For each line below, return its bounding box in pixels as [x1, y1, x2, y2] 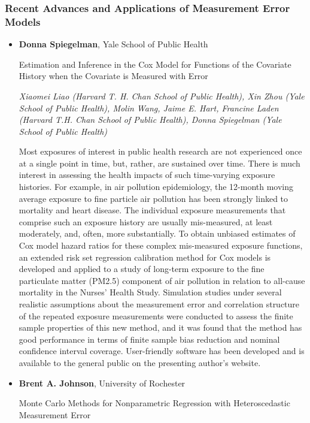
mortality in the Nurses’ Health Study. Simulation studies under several [19, 286, 282, 298]
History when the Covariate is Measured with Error [19, 70, 208, 82]
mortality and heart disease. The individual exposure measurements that [19, 204, 286, 216]
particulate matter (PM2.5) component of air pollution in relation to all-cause [19, 274, 305, 286]
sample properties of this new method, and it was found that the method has [19, 321, 302, 334]
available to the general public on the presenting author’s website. [19, 356, 261, 368]
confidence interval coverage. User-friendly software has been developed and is [19, 345, 305, 357]
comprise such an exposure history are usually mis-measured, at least [19, 215, 273, 228]
